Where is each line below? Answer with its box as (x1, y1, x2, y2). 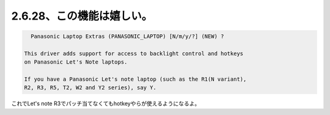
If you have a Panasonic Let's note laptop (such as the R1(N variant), (24, 76, 247, 83)
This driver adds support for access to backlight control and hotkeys (24, 50, 244, 57)
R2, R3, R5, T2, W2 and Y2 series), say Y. (24, 84, 157, 91)
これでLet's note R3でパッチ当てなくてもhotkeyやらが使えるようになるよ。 (11, 100, 200, 107)
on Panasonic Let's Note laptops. (24, 59, 128, 65)
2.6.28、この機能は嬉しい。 (11, 9, 153, 23)
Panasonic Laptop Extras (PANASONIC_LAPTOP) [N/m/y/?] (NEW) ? (31, 33, 224, 40)
